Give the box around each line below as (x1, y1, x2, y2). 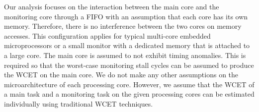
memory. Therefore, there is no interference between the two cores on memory (4, 21, 242, 31)
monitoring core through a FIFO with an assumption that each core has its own (4, 11, 248, 21)
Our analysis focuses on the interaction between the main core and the (4, 1, 219, 11)
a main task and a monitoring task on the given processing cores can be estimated (4, 89, 255, 99)
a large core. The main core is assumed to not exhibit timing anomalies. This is (4, 50, 246, 60)
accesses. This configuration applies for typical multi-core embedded (4, 30, 211, 41)
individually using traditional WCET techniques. (4, 98, 153, 109)
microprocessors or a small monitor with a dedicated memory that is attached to (4, 40, 250, 51)
